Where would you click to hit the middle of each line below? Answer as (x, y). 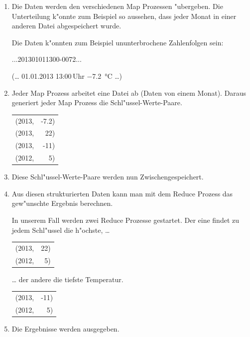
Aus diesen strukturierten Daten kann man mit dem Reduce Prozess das (122, 193)
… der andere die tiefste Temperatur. (67, 279)
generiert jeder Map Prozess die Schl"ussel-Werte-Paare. (97, 102)
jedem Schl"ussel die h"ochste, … (61, 230)
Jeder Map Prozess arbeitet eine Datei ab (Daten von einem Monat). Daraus (129, 92)
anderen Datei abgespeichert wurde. (66, 26)
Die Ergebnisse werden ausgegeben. (65, 329)
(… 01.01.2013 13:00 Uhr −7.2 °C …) (67, 76)
